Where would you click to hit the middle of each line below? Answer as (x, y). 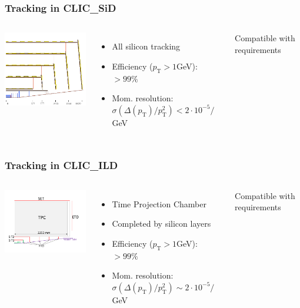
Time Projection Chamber (159, 203)
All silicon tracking (146, 46)
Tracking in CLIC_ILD (61, 165)
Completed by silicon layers (161, 223)
